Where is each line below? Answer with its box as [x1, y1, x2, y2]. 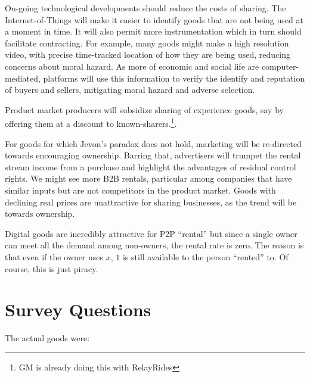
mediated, [5, 71, 41, 84]
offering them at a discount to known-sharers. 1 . [5, 116, 177, 129]
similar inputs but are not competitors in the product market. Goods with [5, 183, 276, 196]
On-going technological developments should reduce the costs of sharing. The [5, 2, 286, 14]
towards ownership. [5, 207, 75, 220]
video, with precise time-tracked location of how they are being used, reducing [5, 48, 291, 61]
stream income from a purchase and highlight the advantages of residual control [5, 160, 296, 173]
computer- [261, 60, 299, 72]
